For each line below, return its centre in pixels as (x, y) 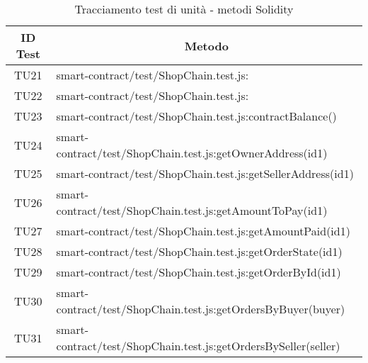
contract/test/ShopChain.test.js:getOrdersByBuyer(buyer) (201, 309)
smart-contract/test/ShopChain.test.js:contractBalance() (196, 116)
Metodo (206, 45)
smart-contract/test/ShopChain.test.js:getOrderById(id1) (199, 272)
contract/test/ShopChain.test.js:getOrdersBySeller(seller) (198, 346)
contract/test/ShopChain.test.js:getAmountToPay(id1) (192, 210)
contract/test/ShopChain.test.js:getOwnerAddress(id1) (192, 153)
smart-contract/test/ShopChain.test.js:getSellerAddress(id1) (205, 173)
